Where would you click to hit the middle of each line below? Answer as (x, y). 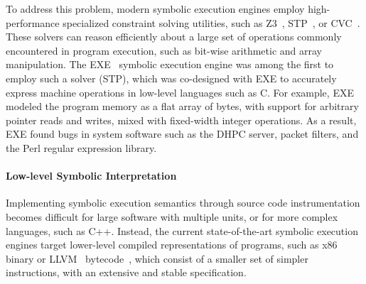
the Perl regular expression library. (81, 147)
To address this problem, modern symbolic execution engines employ (155, 9)
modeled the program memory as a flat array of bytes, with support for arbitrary (182, 106)
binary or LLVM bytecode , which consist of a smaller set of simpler (157, 258)
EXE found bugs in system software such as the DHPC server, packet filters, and (182, 134)
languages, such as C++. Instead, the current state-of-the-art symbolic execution (182, 230)
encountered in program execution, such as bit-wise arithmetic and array (164, 50)
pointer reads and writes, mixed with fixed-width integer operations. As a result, (181, 120)
